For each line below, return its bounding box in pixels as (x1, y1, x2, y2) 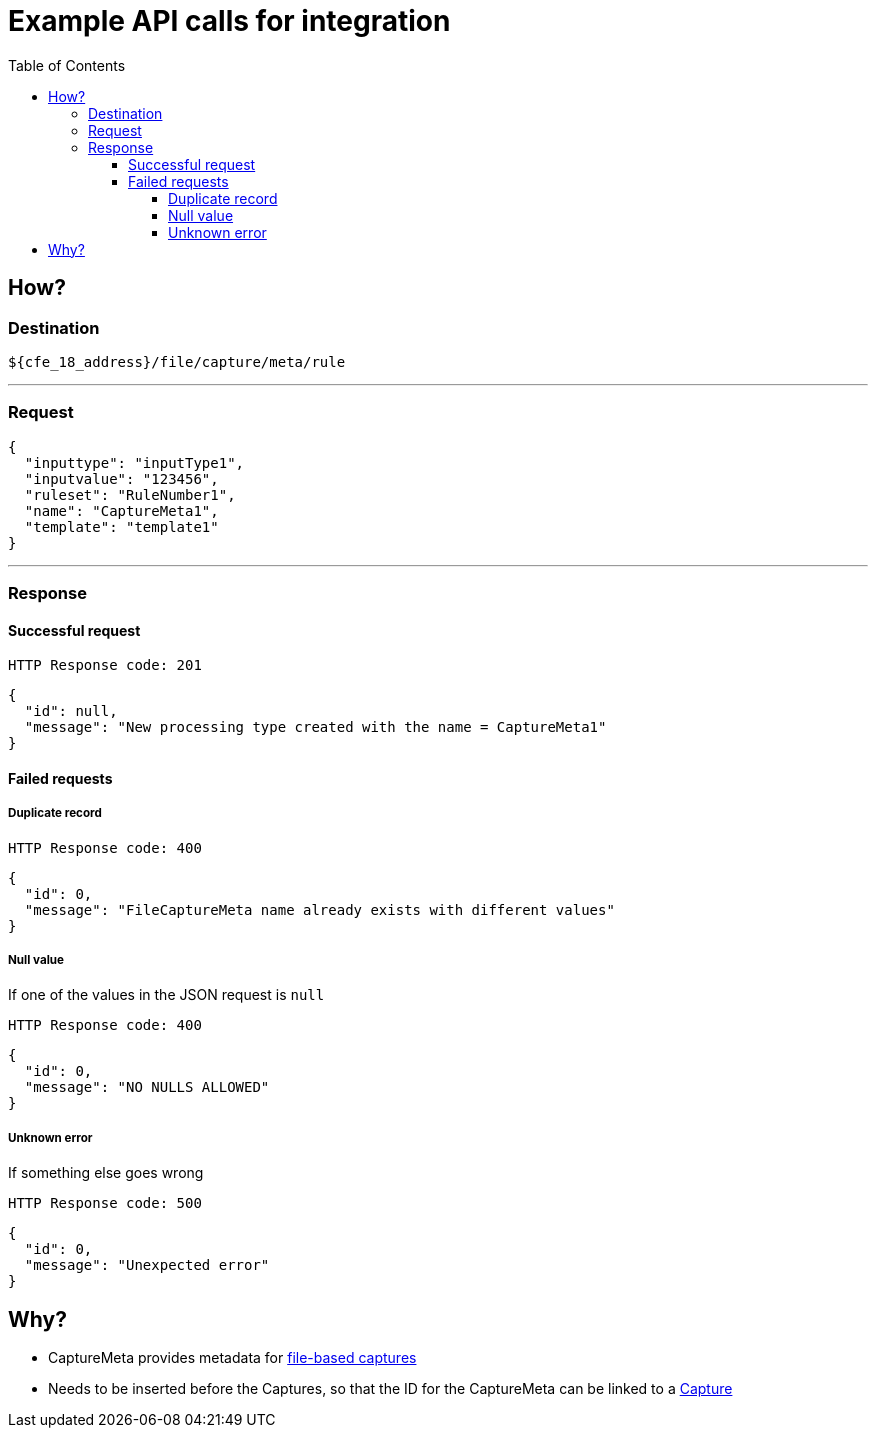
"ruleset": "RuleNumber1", (24, 486, 236, 503)
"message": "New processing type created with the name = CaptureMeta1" (24, 719, 607, 736)
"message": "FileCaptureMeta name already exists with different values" (24, 901, 615, 918)
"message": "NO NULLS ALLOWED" (24, 1079, 270, 1096)
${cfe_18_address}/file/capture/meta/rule (8, 353, 346, 370)
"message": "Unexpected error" (24, 1257, 270, 1274)
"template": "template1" (24, 518, 219, 535)
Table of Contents (8, 56, 126, 74)
